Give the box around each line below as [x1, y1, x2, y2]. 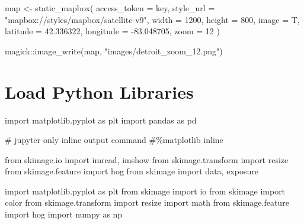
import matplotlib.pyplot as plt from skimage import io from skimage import [5, 184, 286, 197]
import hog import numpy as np [5, 208, 123, 220]
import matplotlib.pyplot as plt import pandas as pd [5, 113, 197, 126]
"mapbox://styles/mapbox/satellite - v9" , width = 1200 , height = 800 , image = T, [5, 13, 300, 25]
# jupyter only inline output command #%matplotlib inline [5, 134, 223, 146]
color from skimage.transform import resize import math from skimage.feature [5, 196, 289, 209]
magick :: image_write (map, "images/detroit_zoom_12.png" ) [5, 44, 223, 57]
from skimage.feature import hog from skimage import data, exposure [5, 165, 258, 177]
